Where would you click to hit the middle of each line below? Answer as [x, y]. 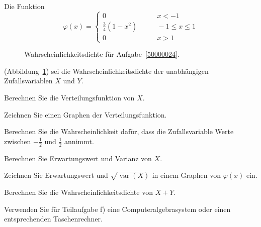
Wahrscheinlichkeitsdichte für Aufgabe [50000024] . [102, 54]
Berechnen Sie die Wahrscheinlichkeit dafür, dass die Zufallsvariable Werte [119, 131]
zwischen [18, 141]
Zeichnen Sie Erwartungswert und [56, 175]
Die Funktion [24, 6]
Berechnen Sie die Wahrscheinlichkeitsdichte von [78, 192]
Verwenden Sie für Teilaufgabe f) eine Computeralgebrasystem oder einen [117, 209]
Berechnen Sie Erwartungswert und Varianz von [78, 158]
